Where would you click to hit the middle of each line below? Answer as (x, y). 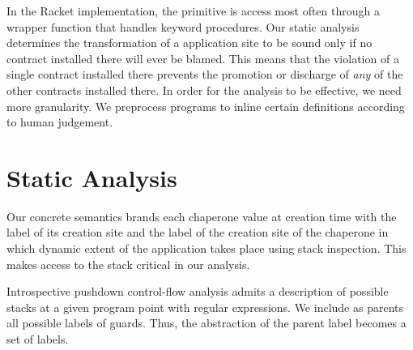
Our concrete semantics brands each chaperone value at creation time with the (202, 216)
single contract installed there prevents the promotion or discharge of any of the (205, 74)
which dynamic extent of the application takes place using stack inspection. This (206, 248)
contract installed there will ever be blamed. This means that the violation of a (203, 58)
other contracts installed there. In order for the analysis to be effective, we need (204, 90)
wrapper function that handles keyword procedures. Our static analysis (183, 26)
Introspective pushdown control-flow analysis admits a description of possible (198, 291)
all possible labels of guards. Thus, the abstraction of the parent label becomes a (206, 323)
